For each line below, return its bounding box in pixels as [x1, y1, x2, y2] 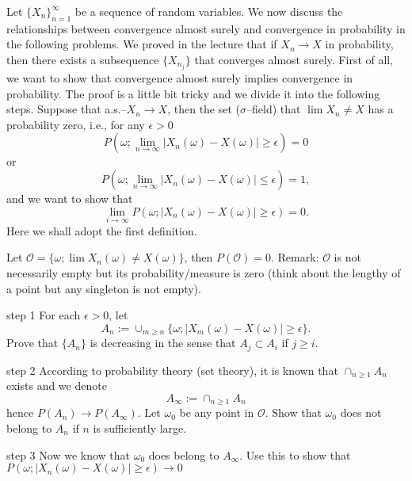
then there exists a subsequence [6, 51, 159, 67]
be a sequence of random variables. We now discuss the [74, 3, 343, 19]
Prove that [6, 334, 59, 351]
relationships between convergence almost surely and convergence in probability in [6, 20, 406, 36]
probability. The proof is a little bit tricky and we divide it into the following [6, 85, 380, 101]
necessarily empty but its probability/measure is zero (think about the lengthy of [6, 265, 401, 281]
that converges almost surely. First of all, [194, 51, 394, 67]
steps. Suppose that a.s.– [6, 101, 127, 117]
